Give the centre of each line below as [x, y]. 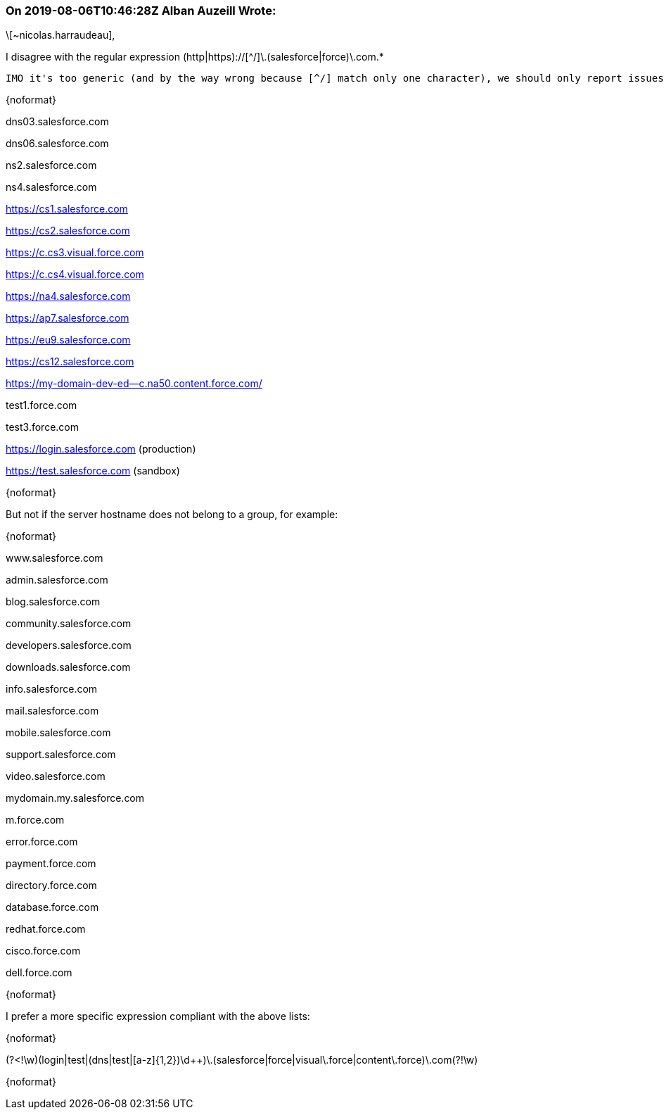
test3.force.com [42, 427]
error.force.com [42, 842]
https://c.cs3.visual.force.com [75, 253]
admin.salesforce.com [57, 580]
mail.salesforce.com [52, 711]
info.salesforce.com [52, 689]
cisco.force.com [43, 951]
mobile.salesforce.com [58, 733]
